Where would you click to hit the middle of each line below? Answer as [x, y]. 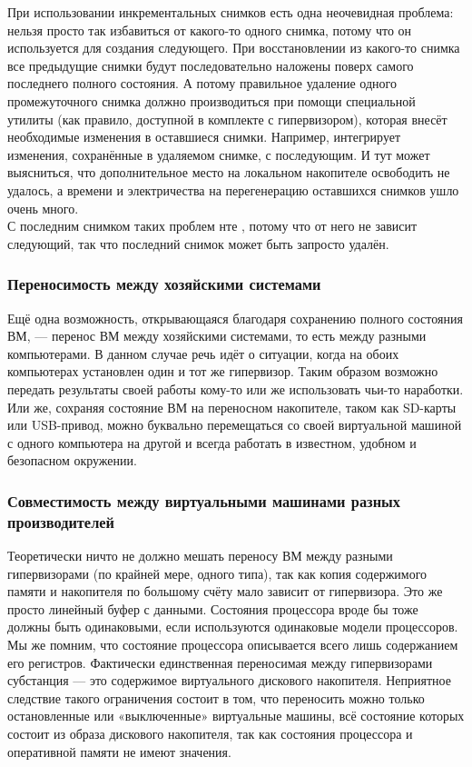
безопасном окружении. [72, 460]
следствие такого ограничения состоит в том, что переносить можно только [216, 697]
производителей [61, 521]
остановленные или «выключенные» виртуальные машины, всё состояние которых [236, 716]
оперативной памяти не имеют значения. [119, 751]
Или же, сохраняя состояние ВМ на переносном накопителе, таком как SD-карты [232, 407]
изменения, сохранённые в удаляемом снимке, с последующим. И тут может [219, 154]
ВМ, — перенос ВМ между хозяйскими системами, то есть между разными [217, 336]
